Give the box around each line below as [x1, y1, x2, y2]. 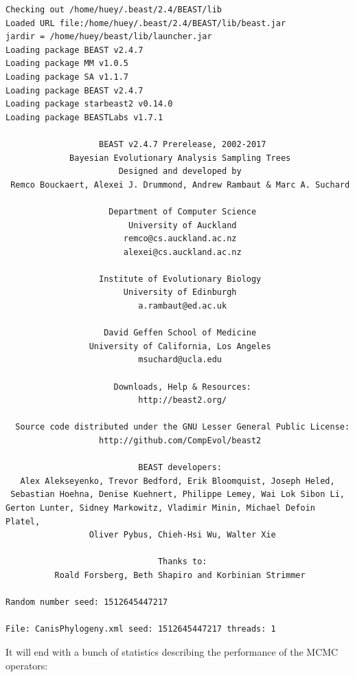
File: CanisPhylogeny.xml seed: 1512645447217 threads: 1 [5, 624, 276, 634]
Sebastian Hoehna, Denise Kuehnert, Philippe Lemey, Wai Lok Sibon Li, [10, 489, 345, 500]
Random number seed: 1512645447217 [5, 597, 168, 608]
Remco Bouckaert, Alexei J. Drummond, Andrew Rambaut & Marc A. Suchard [10, 179, 350, 190]
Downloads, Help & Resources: [113, 381, 251, 392]
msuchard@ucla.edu [138, 355, 222, 365]
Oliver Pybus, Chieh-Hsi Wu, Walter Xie [89, 530, 276, 540]
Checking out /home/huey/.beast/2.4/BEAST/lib [5, 5, 222, 14]
